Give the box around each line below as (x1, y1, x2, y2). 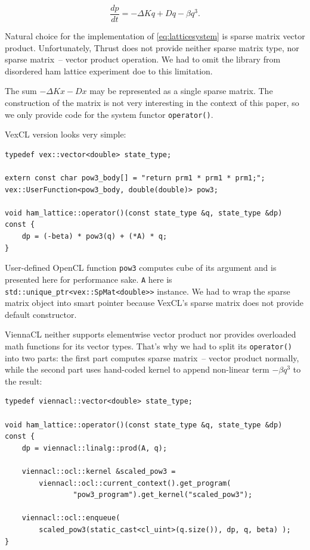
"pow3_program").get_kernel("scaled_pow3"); (73, 490, 253, 499)
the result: (5, 374, 42, 387)
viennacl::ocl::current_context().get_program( (39, 479, 231, 487)
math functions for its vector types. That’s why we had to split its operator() (5, 339, 293, 352)
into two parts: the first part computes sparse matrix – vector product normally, (5, 351, 299, 364)
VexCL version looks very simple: (5, 128, 126, 140)
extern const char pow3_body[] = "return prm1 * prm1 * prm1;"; (5, 174, 265, 183)
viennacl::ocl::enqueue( (21, 514, 120, 523)
